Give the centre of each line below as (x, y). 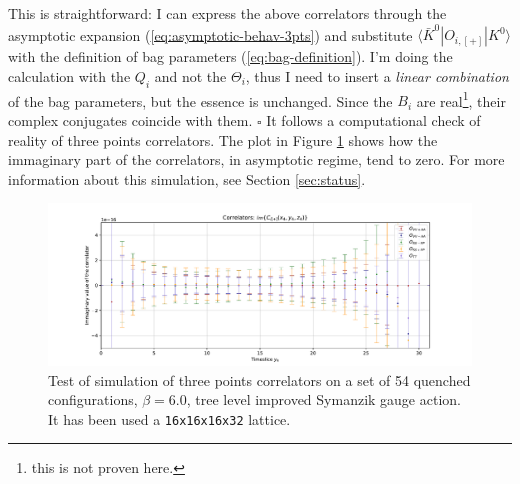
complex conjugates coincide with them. (130, 119)
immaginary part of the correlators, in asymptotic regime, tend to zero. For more (256, 159)
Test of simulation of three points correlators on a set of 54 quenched (259, 379)
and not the (190, 75)
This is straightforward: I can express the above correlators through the (227, 13)
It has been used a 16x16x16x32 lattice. (169, 418)
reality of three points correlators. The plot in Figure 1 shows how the (223, 139)
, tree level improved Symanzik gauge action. (323, 399)
